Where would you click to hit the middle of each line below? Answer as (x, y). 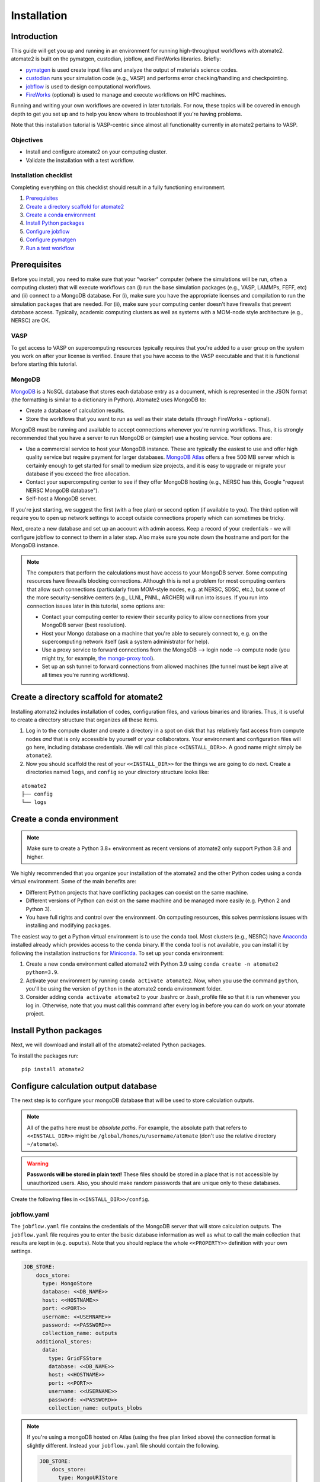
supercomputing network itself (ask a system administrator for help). (126, 642)
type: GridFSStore (75, 1358)
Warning (38, 1163)
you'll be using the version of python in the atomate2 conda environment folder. (124, 989)
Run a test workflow (50, 248)
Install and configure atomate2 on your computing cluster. (96, 152)
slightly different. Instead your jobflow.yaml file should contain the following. (123, 1445)
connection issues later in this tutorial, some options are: (96, 606)
